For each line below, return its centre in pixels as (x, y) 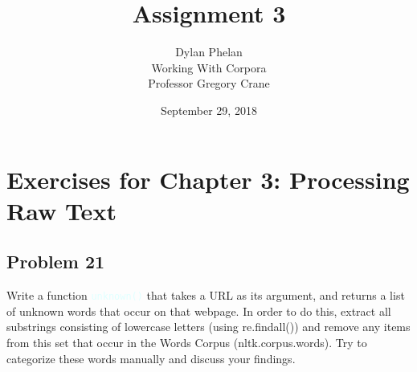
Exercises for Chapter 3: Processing (208, 179)
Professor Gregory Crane (209, 83)
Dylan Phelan (209, 52)
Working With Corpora (209, 67)
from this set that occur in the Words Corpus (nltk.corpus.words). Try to (187, 342)
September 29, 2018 (209, 110)
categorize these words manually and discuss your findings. (151, 358)
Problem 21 (56, 262)
